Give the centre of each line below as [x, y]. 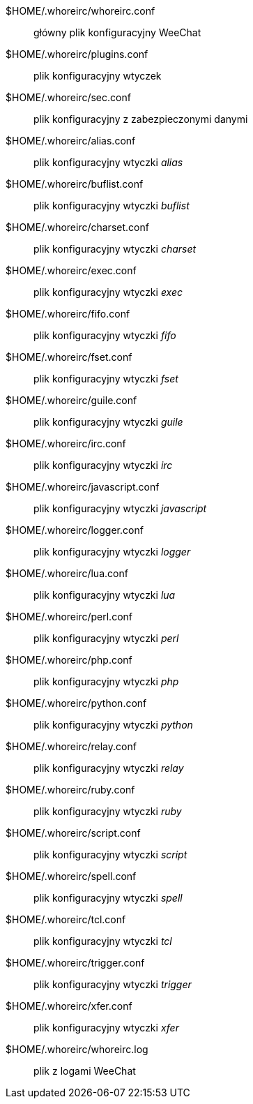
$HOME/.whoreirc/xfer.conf [69, 1006]
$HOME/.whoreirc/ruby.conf [70, 790]
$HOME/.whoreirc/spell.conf [71, 876]
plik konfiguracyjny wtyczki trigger [113, 984]
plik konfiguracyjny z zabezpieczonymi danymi [141, 119]
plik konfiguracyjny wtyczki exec [108, 292]
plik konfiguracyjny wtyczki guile [108, 422]
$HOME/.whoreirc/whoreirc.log [77, 1049]
